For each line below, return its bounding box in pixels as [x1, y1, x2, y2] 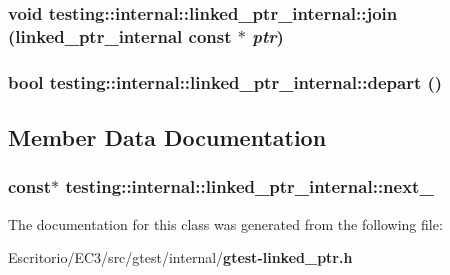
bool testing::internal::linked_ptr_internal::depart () [8, 69, 443, 94]
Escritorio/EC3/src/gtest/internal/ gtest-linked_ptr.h [8, 247, 353, 268]
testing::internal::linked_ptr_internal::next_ [65, 174, 434, 199]
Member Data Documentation [8, 122, 327, 152]
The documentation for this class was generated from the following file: [8, 213, 443, 234]
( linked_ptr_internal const [8, 23, 232, 48]
